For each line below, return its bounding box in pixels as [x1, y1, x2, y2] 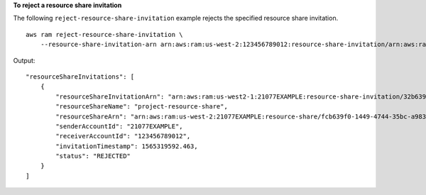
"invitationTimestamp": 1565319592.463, [55, 142, 198, 150]
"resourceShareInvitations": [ [26, 72, 135, 81]
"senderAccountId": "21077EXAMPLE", [55, 122, 184, 130]
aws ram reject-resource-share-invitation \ [26, 30, 184, 38]
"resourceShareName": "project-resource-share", [55, 103, 229, 111]
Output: [13, 56, 35, 65]
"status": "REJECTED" [55, 152, 131, 160]
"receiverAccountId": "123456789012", [55, 132, 191, 140]
